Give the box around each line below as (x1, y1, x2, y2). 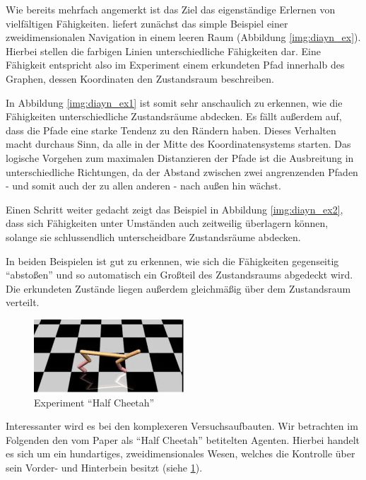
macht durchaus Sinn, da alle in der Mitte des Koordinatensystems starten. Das (6, 136, 351, 151)
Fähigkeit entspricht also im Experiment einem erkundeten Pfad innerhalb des (6, 57, 345, 72)
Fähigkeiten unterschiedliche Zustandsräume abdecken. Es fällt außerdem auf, (6, 109, 342, 124)
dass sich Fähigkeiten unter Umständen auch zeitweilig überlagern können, (6, 216, 329, 230)
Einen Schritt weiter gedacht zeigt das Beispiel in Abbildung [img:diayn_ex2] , (6, 201, 343, 216)
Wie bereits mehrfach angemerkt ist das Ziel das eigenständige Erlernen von (6, 2, 336, 16)
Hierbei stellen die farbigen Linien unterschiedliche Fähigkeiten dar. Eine (6, 43, 321, 58)
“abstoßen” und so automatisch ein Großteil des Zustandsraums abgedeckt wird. (6, 267, 353, 282)
